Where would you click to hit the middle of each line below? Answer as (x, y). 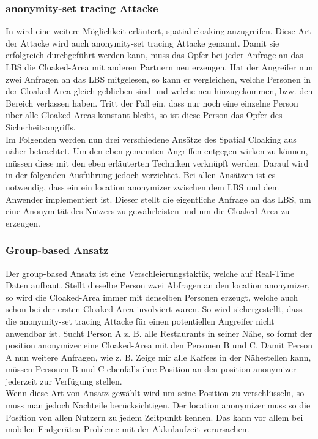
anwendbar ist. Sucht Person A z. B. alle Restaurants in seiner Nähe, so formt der (159, 333)
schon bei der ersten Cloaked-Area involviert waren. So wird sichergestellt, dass (154, 309)
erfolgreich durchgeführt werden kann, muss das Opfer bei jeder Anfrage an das (154, 55)
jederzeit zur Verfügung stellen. (64, 381)
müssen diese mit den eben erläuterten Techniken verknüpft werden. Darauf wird (157, 163)
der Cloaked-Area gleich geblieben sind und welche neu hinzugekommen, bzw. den (159, 91)
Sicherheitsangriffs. (41, 126)
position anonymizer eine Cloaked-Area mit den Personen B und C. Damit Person (159, 345)
